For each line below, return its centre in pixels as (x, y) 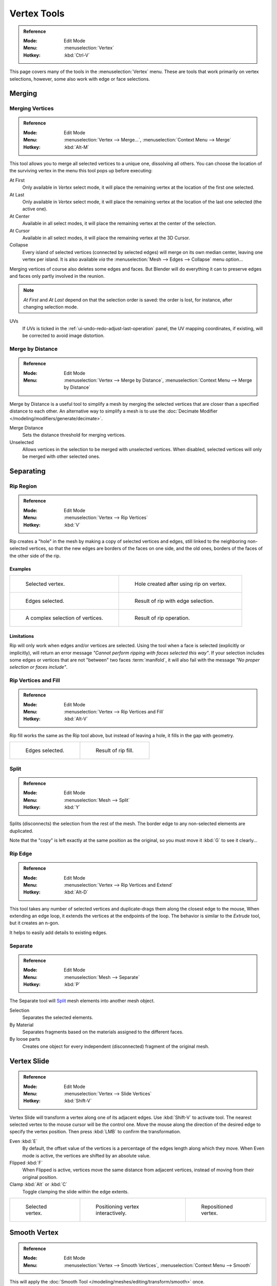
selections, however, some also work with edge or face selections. (80, 79)
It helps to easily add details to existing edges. (58, 932)
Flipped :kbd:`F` (26, 1163)
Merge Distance (26, 427)
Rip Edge (21, 853)
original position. (40, 1177)
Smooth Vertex (34, 1233)
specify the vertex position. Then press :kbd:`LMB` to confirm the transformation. (95, 1132)
